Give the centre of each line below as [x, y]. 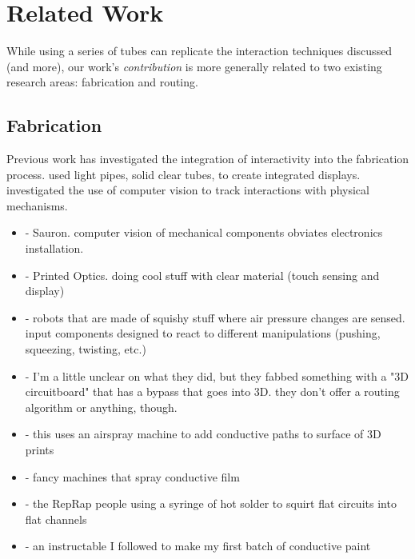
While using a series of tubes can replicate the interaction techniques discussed [200, 51]
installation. [54, 248]
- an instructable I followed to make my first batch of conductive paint [198, 546]
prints [40, 450]
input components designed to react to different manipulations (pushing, [203, 333]
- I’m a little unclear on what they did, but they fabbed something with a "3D [217, 375]
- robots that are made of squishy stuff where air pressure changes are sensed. [215, 317]
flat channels [56, 519]
